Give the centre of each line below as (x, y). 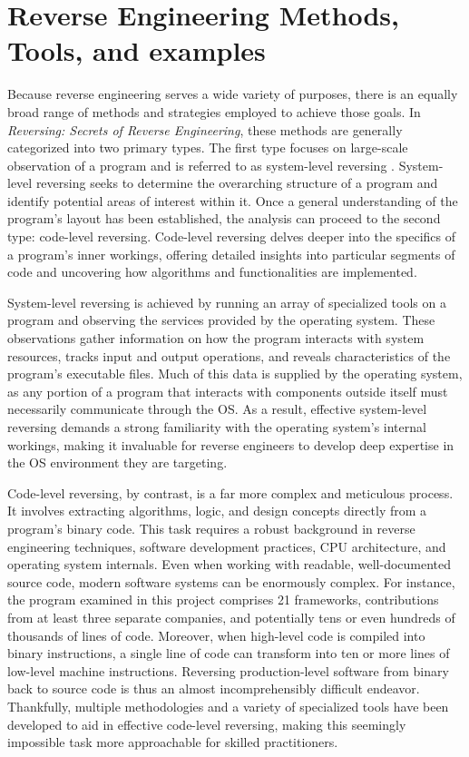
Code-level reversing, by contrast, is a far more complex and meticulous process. (230, 492)
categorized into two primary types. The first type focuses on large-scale (208, 147)
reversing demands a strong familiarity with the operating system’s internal (217, 427)
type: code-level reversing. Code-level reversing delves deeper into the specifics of (232, 236)
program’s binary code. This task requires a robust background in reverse (211, 528)
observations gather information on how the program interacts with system (216, 338)
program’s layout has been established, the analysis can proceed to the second (224, 218)
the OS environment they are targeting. (117, 462)
